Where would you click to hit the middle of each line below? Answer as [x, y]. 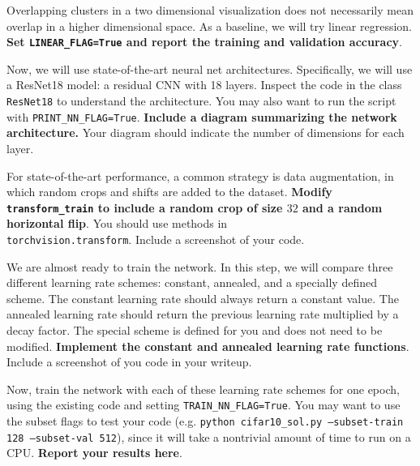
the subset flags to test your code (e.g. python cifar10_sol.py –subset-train [205, 421]
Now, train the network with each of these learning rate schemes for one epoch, [203, 389]
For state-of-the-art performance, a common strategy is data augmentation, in [200, 175]
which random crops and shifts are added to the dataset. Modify [169, 192]
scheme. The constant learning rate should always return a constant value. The [203, 298]
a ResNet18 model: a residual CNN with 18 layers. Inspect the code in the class [204, 85]
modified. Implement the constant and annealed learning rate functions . [208, 346]
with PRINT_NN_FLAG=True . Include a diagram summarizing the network [202, 116]
